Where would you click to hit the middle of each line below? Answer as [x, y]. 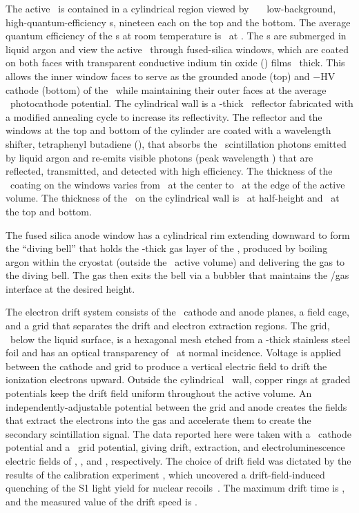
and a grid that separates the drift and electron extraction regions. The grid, [168, 326]
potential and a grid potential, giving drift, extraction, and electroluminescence [175, 447]
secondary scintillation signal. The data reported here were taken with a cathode [178, 433]
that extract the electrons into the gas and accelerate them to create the [158, 420]
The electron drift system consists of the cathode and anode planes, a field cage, [177, 312]
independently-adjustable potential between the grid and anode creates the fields [176, 406]
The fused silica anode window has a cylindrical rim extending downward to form [178, 234]
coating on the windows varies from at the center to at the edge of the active [177, 184]
